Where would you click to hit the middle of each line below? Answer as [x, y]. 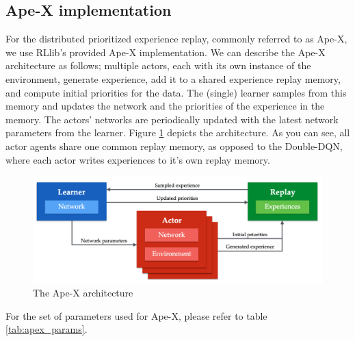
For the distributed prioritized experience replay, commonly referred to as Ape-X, [176, 39]
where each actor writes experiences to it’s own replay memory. [138, 159]
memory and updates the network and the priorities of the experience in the [165, 106]
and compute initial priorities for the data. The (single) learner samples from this [176, 92]
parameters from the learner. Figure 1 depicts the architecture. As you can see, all [178, 132]
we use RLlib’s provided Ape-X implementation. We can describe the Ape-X [166, 52]
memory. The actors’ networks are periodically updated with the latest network [172, 119]
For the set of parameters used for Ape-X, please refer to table [136, 315]
